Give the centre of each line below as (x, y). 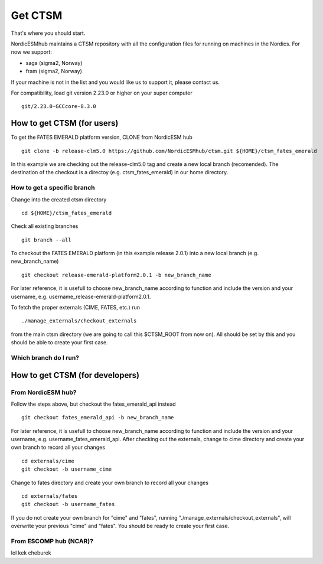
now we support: (32, 52)
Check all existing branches (45, 226)
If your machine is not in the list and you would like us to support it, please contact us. (115, 82)
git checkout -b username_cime (67, 469)
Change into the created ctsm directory (59, 199)
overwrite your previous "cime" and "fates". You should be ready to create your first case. (120, 526)
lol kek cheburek (31, 553)
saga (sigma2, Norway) (54, 63)
